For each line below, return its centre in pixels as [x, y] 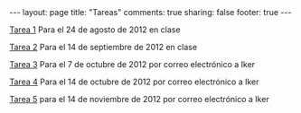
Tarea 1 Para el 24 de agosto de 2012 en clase [95, 30]
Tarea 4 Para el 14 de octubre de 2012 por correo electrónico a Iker [134, 82]
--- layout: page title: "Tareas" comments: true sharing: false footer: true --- [150, 12]
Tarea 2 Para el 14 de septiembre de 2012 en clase [103, 47]
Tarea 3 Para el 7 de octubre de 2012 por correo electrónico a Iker [132, 64]
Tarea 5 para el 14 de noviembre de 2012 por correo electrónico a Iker [139, 99]
